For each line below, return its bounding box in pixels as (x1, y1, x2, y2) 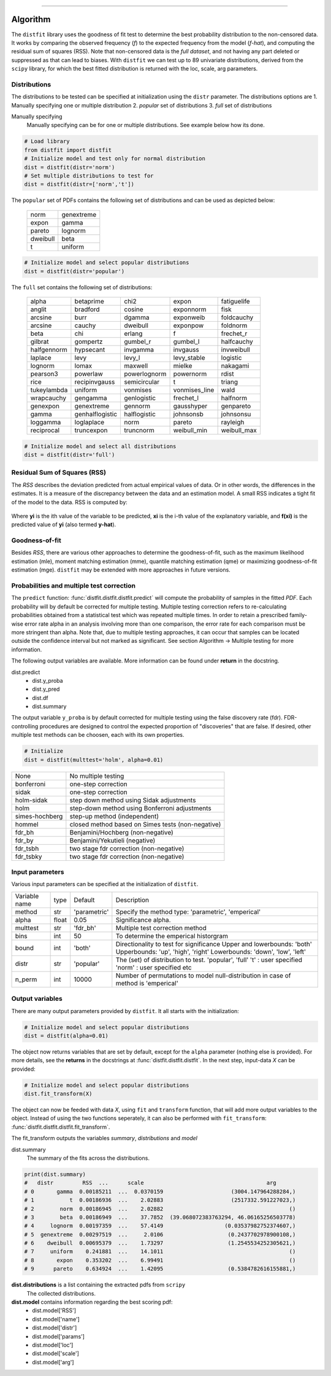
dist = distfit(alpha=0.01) (24, 1032, 108, 1039)
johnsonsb (173, 410, 204, 419)
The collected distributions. (26, 1289, 96, 1297)
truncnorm (124, 426, 154, 435)
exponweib (173, 313, 205, 322)
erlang (124, 329, 143, 338)
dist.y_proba (32, 677, 64, 684)
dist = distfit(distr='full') (24, 451, 115, 459)
